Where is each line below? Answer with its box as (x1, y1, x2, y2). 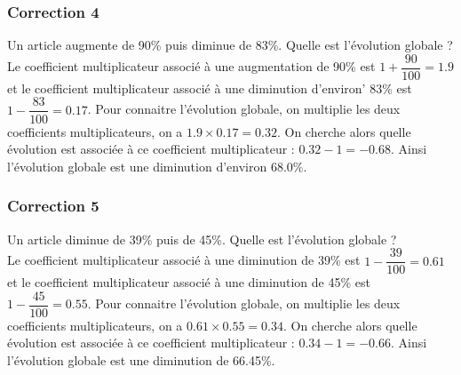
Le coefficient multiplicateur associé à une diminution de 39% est (7, 251, 361, 269)
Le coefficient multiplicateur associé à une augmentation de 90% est (7, 57, 376, 76)
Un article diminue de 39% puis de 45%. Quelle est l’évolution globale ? (7, 229, 397, 248)
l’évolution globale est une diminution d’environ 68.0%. (7, 156, 307, 175)
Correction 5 (7, 195, 99, 217)
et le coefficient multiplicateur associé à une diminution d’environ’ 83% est (7, 78, 412, 97)
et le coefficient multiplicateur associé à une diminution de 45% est (7, 273, 370, 291)
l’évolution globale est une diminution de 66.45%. (7, 351, 275, 370)
